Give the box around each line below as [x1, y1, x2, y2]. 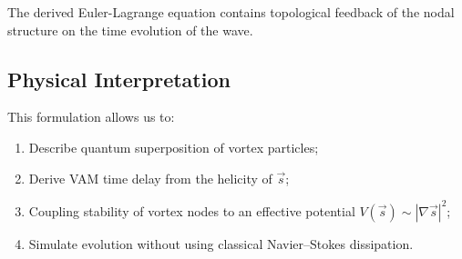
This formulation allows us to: [7, 107, 175, 126]
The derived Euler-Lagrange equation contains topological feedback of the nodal [7, 3, 455, 21]
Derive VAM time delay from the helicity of [28, 168, 272, 187]
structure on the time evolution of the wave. [7, 20, 253, 39]
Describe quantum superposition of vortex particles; [28, 137, 319, 156]
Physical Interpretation [7, 65, 231, 93]
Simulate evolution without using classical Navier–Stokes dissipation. [28, 234, 414, 253]
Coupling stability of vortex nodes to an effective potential [28, 201, 355, 220]
